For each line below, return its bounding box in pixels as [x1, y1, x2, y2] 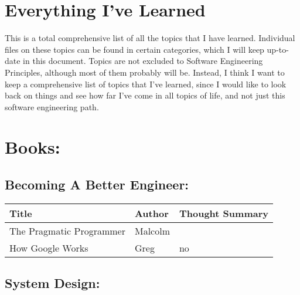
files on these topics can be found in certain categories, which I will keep [5, 43, 264, 55]
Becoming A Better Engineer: [5, 175, 189, 194]
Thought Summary [179, 206, 268, 220]
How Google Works [9, 240, 88, 255]
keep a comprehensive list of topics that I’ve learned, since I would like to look [5, 77, 287, 90]
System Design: [5, 274, 100, 292]
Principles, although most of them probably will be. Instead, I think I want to [5, 66, 285, 78]
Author [134, 206, 169, 220]
